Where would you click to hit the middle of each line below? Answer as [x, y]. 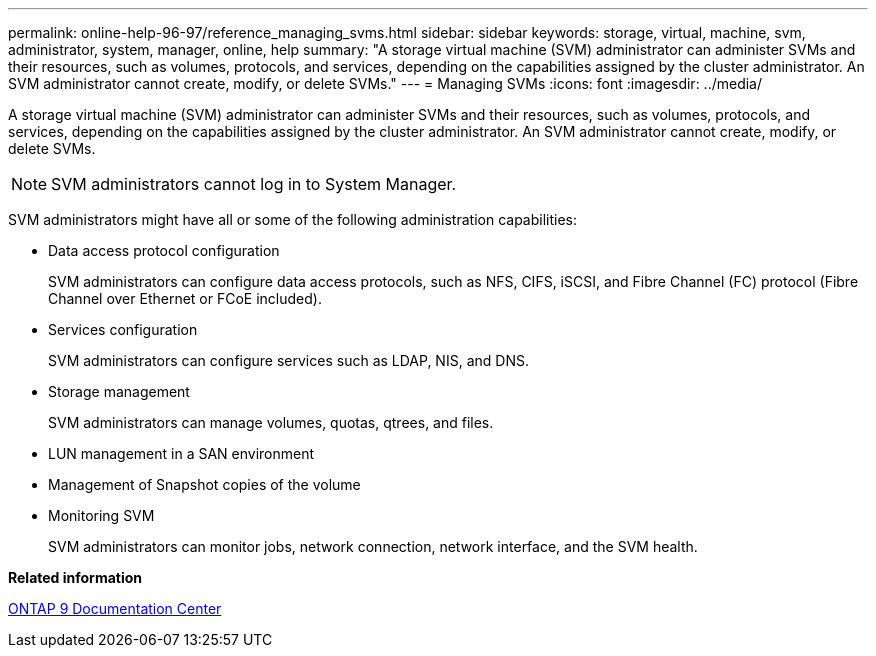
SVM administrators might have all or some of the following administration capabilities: [293, 219]
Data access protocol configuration [164, 250]
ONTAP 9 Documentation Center [115, 608]
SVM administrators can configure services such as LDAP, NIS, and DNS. [288, 360]
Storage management [119, 391]
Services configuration [123, 329]
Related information [75, 577]
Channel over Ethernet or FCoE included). [185, 298]
